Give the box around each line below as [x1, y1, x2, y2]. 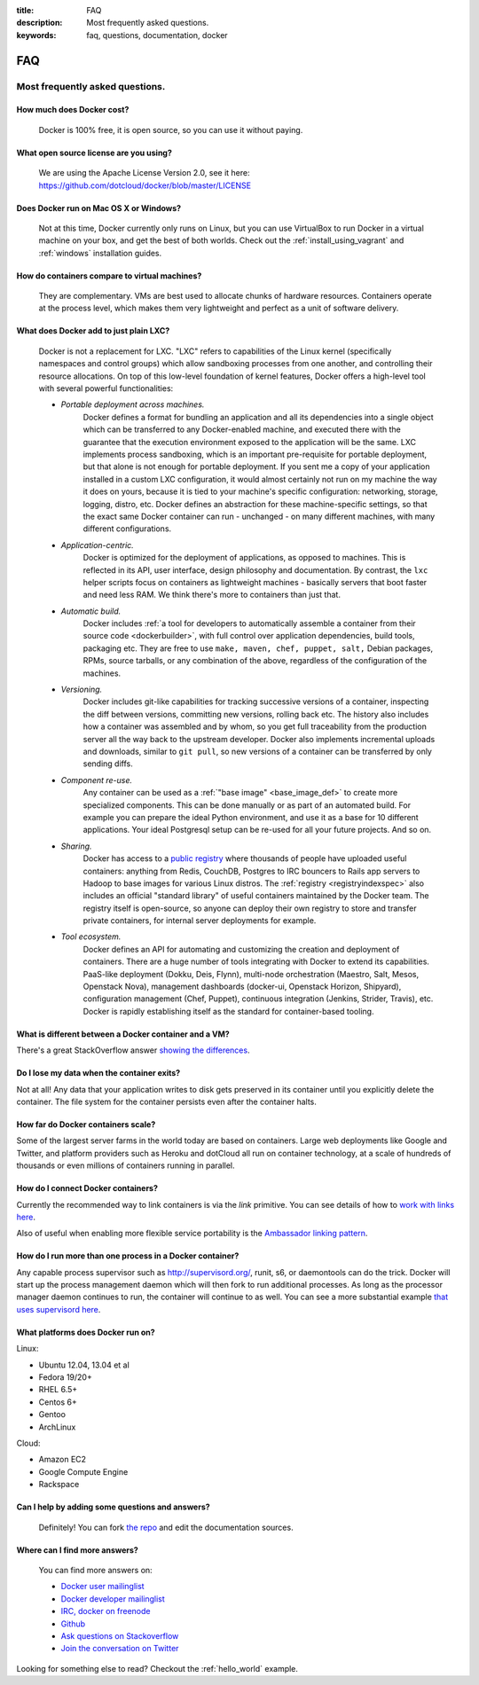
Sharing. [60, 841, 92, 851]
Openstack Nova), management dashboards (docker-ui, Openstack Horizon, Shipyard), [82, 981, 402, 992]
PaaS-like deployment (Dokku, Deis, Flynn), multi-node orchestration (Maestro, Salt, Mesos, [82, 968, 420, 979]
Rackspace [38, 1479, 80, 1490]
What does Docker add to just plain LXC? [16, 325, 170, 336]
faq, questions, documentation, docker [86, 29, 228, 40]
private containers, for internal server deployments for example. [82, 915, 317, 926]
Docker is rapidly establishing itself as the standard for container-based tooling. [82, 1006, 374, 1016]
